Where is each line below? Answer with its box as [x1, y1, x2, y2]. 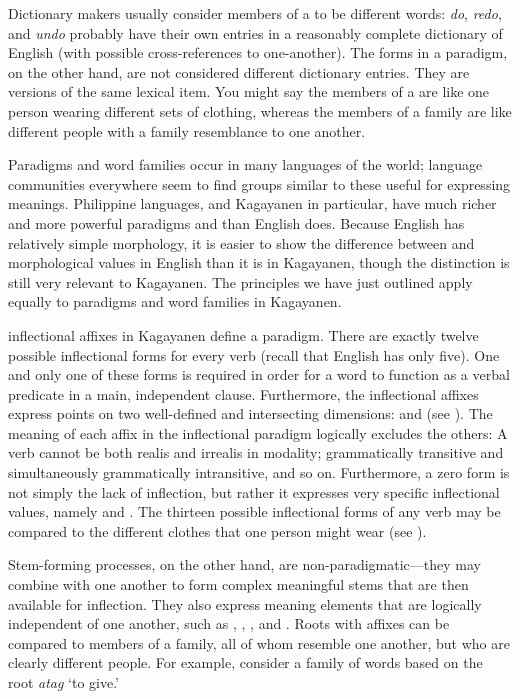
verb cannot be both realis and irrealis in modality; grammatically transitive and [8, 442, 504, 463]
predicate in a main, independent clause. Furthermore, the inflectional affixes [8, 383, 479, 404]
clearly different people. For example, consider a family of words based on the [8, 652, 483, 673]
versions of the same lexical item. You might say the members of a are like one [8, 81, 490, 102]
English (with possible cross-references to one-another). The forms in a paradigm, [8, 42, 508, 63]
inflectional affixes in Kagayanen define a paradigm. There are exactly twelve [8, 324, 479, 345]
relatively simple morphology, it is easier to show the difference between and [8, 232, 475, 253]
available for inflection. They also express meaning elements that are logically [8, 593, 482, 614]
